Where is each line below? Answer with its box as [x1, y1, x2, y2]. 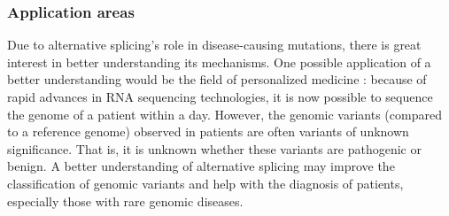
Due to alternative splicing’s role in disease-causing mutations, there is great [7, 35, 422, 54]
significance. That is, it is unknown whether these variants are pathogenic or [7, 139, 422, 158]
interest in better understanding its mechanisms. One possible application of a [7, 52, 431, 71]
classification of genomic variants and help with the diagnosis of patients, [7, 174, 404, 192]
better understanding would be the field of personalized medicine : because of [7, 70, 427, 89]
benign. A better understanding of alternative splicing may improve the [7, 157, 395, 175]
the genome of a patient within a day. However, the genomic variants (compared [7, 104, 442, 123]
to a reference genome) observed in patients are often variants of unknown [7, 122, 409, 141]
